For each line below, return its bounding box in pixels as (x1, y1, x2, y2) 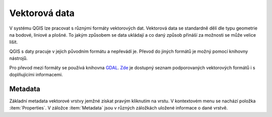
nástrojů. (9, 55, 28, 61)
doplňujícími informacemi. (9, 71, 63, 77)
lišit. (9, 39, 18, 45)
